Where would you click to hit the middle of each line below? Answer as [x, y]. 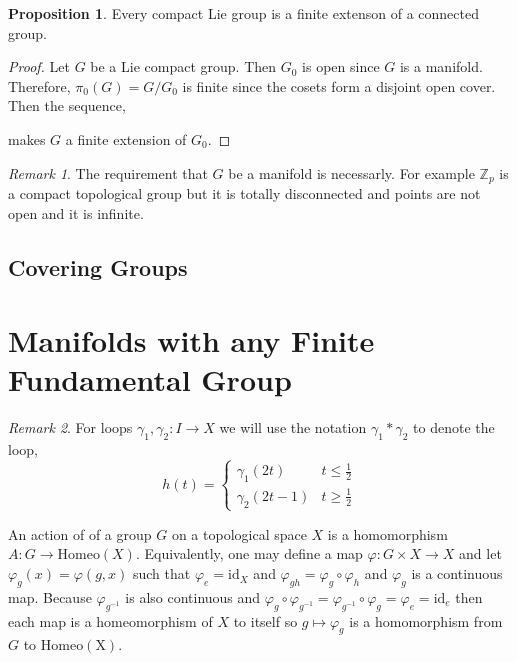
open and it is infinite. [76, 212]
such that [161, 573]
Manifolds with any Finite [191, 340]
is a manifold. [441, 66]
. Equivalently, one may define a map [249, 553]
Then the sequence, [67, 105]
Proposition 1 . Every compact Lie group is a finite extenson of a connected [243, 13]
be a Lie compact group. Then [183, 66]
